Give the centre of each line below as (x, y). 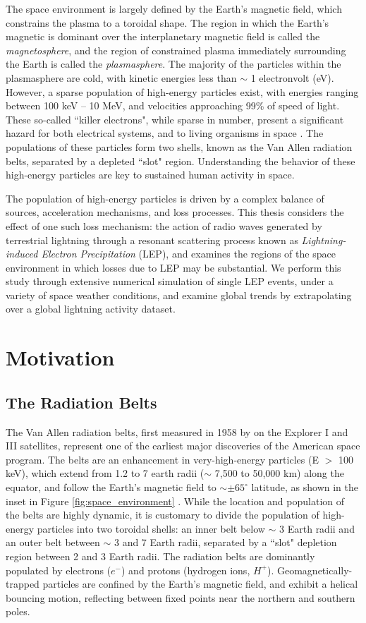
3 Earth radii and (317, 528)
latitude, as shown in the (305, 487)
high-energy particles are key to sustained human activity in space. (150, 175)
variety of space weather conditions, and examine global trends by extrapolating (179, 295)
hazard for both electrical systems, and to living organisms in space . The (165, 133)
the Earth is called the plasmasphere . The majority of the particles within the (173, 64)
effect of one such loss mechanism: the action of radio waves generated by (164, 225)
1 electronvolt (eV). (292, 77)
